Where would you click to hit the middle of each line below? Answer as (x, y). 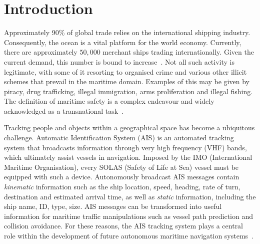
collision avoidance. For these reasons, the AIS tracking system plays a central (124, 226)
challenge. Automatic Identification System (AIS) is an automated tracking (119, 138)
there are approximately (41, 52)
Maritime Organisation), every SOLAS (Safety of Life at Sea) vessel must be (121, 167)
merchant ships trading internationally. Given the (178, 52)
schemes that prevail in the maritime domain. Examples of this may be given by (127, 81)
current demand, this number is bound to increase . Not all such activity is (119, 61)
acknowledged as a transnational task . (64, 110)
